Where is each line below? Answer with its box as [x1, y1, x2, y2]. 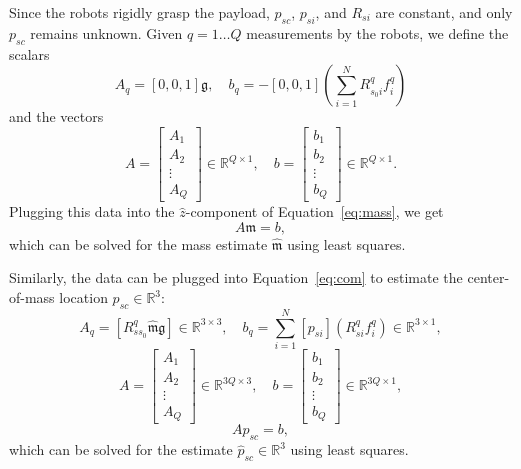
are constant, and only [375, 2, 513, 22]
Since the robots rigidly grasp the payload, [9, 2, 270, 22]
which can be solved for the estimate [9, 439, 233, 460]
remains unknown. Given [30, 22, 183, 43]
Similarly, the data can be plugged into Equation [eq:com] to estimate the [9, 267, 463, 288]
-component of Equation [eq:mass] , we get [185, 201, 444, 222]
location [59, 287, 108, 308]
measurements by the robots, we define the [246, 22, 509, 43]
